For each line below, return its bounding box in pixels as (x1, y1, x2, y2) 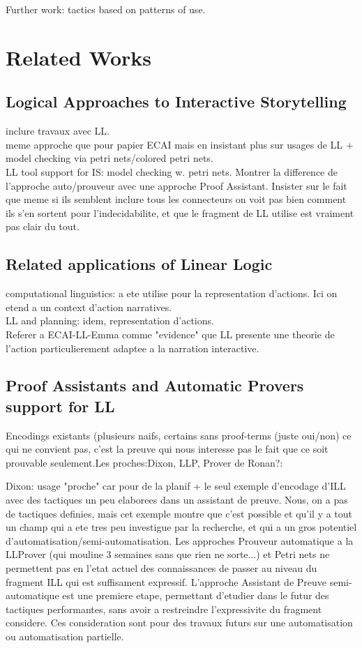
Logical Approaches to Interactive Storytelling (6, 91, 347, 112)
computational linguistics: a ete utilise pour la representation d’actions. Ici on (6, 286, 338, 301)
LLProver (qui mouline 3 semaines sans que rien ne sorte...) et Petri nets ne (6, 547, 330, 562)
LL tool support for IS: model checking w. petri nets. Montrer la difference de (6, 164, 338, 179)
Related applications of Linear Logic (6, 253, 273, 275)
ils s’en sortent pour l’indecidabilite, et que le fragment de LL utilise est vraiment (6, 205, 354, 220)
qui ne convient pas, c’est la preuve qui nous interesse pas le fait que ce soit (6, 442, 329, 456)
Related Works (6, 43, 152, 71)
